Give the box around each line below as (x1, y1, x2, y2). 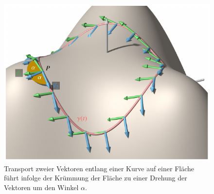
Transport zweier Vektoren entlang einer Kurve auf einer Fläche (4, 163, 194, 173)
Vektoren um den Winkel (4, 182, 79, 192)
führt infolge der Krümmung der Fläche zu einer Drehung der (4, 173, 187, 183)
